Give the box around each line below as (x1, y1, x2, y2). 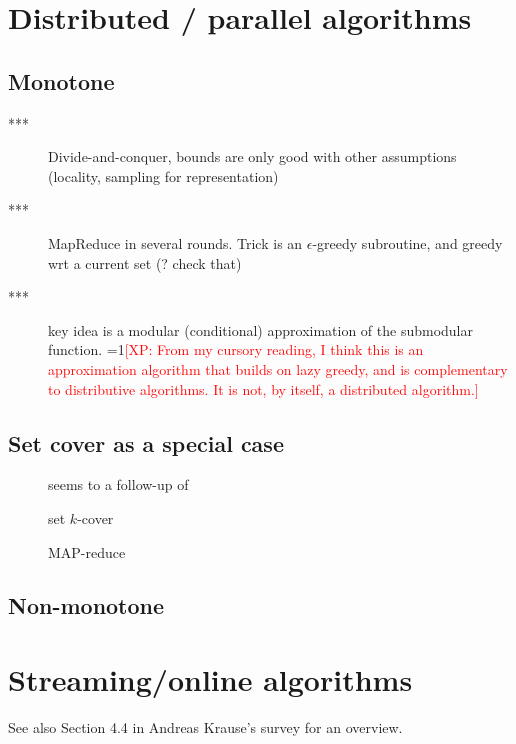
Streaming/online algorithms (8, 659, 413, 700)
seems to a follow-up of (48, 474, 189, 495)
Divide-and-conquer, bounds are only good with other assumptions (48, 146, 457, 167)
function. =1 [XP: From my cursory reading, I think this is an (48, 339, 424, 360)
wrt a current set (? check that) (48, 252, 242, 273)
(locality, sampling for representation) (48, 165, 279, 186)
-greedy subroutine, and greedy (312, 232, 503, 253)
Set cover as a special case (8, 427, 284, 458)
